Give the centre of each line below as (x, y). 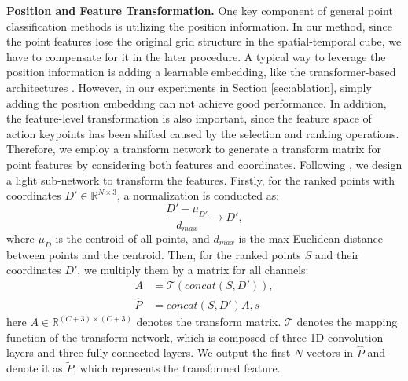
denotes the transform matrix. (209, 322)
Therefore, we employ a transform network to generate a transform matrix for (194, 149)
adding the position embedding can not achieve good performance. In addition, (197, 103)
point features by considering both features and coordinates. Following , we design (204, 164)
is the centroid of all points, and (132, 238)
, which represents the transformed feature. (177, 368)
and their (337, 254)
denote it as (35, 368)
